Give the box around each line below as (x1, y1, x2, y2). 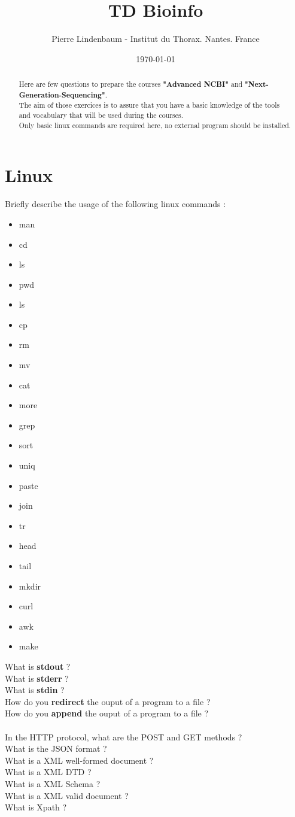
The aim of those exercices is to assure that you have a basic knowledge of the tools (19, 100, 280, 110)
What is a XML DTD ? (5, 766, 92, 778)
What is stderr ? (5, 672, 69, 684)
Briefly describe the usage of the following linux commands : (5, 198, 226, 210)
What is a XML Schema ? (5, 777, 101, 789)
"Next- (245, 79, 269, 90)
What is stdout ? (5, 660, 71, 672)
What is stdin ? (5, 684, 65, 696)
